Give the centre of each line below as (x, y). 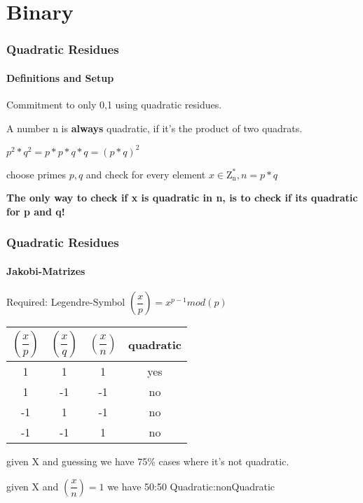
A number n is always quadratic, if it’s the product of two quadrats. (155, 128)
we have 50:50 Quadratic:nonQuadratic (191, 486)
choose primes (36, 174)
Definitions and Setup (60, 77)
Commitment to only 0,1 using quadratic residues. (114, 105)
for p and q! (36, 211)
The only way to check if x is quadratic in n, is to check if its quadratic (182, 198)
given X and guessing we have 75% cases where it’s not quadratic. (148, 461)
